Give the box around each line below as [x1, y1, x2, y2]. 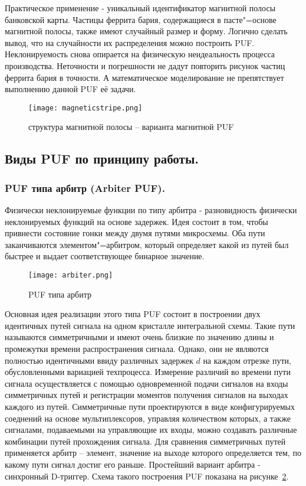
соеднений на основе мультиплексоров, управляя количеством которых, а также [5, 412, 291, 424]
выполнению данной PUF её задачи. [5, 83, 136, 95]
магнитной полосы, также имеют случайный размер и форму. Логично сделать [5, 25, 288, 37]
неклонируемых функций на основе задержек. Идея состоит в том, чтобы [5, 215, 268, 227]
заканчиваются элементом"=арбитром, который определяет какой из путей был [5, 238, 289, 250]
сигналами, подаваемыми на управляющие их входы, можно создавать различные [5, 423, 297, 436]
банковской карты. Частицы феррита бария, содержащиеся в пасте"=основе [5, 13, 277, 25]
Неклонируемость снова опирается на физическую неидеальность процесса [5, 48, 275, 60]
